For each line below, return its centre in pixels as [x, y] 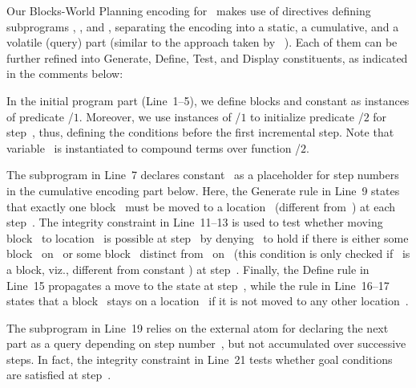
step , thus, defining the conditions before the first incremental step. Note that [200, 132]
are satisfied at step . [59, 375]
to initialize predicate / [307, 116]
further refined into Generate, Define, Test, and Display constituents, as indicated [207, 57]
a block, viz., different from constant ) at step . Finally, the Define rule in [188, 269]
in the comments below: [65, 74]
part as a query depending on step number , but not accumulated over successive [206, 343]
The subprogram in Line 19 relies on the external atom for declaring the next [198, 327]
